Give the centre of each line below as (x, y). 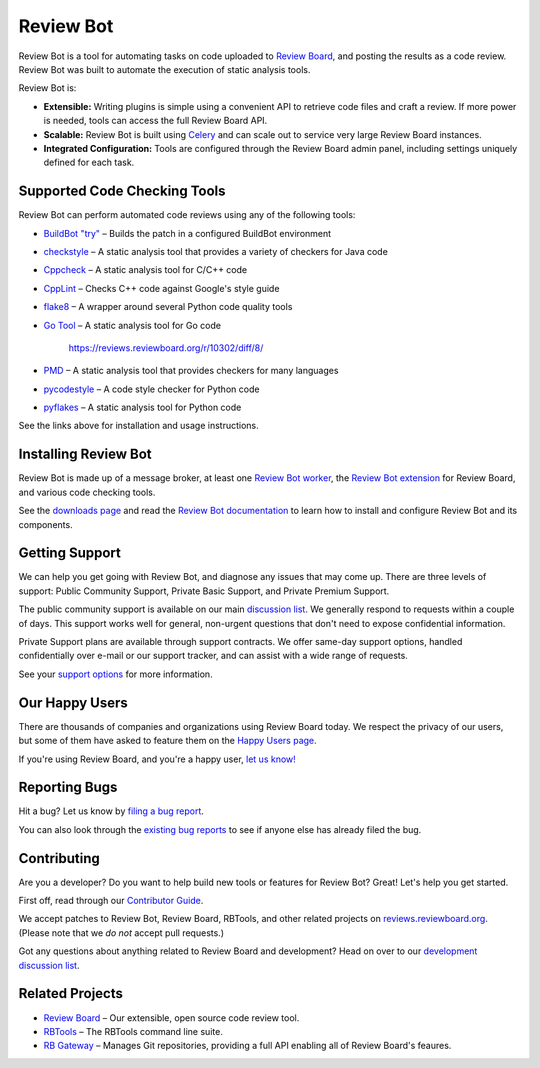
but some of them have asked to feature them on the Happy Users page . (167, 741)
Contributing (59, 858)
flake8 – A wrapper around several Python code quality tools (168, 307)
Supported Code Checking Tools (122, 191)
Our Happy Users (73, 702)
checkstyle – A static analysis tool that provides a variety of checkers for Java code (216, 251)
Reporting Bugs (68, 787)
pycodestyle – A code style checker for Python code (151, 389)
